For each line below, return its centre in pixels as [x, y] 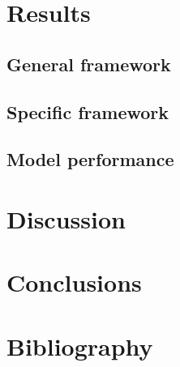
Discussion [66, 218]
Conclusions [74, 282]
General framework [89, 64]
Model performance [90, 159]
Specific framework [88, 111]
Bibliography [80, 346]
